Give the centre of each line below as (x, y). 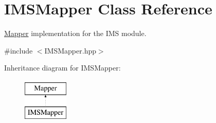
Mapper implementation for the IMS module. (75, 33)
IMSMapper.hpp (70, 50)
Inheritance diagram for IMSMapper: (62, 68)
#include (19, 50)
